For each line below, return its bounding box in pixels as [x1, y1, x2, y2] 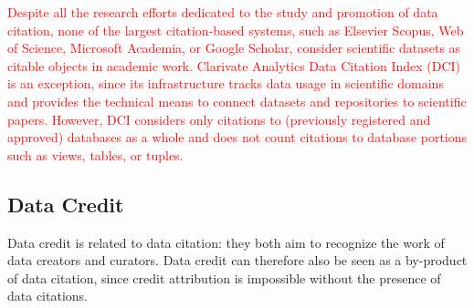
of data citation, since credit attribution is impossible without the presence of [7, 268, 441, 287]
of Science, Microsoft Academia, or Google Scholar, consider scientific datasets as [7, 38, 461, 57]
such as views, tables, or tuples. [7, 145, 184, 164]
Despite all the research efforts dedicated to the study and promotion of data [7, 3, 438, 21]
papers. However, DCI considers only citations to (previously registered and [7, 109, 431, 128]
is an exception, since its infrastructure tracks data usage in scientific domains [7, 74, 444, 93]
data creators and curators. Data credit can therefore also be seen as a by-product [7, 251, 468, 270]
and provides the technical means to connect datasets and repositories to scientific [7, 91, 467, 110]
